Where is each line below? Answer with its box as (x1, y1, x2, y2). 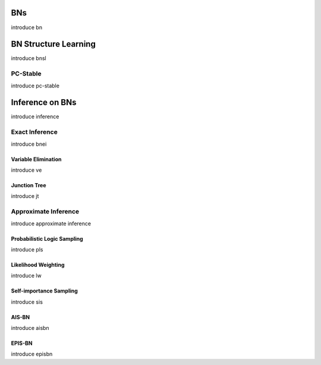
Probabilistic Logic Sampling (11, 235, 83, 242)
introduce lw (11, 272, 42, 279)
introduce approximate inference (11, 220, 92, 227)
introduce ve (11, 166, 42, 174)
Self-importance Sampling (11, 287, 78, 294)
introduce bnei (11, 140, 47, 147)
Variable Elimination (11, 155, 62, 163)
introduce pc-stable (11, 82, 59, 89)
